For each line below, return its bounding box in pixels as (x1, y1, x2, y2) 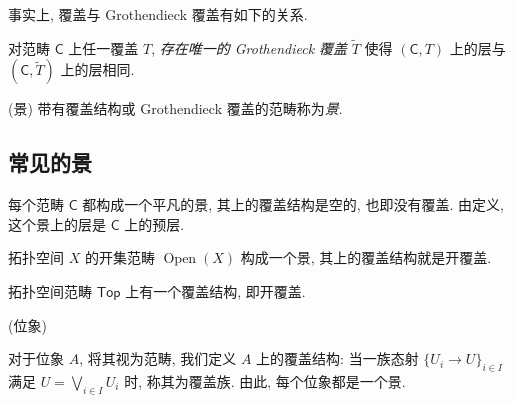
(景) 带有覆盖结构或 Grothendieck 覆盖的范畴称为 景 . (8, 98, 343, 119)
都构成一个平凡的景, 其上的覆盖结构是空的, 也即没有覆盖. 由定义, (82, 194, 504, 215)
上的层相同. (60, 59, 135, 80)
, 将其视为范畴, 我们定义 (79, 348, 237, 369)
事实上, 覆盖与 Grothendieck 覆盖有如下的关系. (8, 4, 308, 24)
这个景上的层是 (8, 213, 106, 234)
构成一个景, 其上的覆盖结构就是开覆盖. (240, 247, 492, 268)
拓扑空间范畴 (8, 280, 92, 301)
